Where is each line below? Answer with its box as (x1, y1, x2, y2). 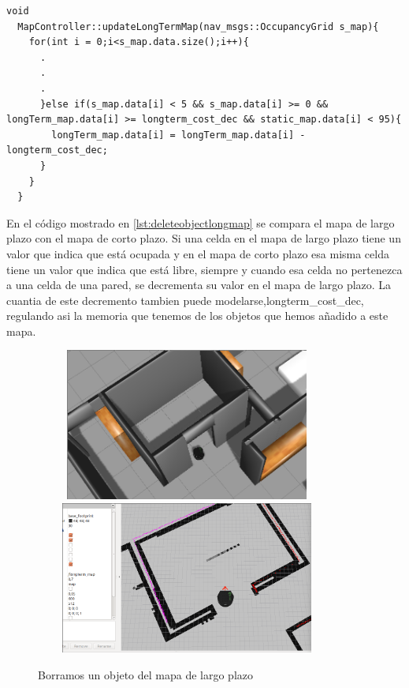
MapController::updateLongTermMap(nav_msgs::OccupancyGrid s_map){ (17, 21, 379, 32)
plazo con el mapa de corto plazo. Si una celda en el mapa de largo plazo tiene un (6, 230, 401, 246)
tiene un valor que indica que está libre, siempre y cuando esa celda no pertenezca (6, 261, 403, 277)
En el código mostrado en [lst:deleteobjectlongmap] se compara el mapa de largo (6, 214, 395, 231)
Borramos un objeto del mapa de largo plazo (38, 666, 253, 682)
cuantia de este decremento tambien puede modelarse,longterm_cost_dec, (6, 291, 364, 308)
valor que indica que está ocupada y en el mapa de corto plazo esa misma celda (6, 245, 389, 261)
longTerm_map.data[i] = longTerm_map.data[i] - (51, 129, 306, 141)
